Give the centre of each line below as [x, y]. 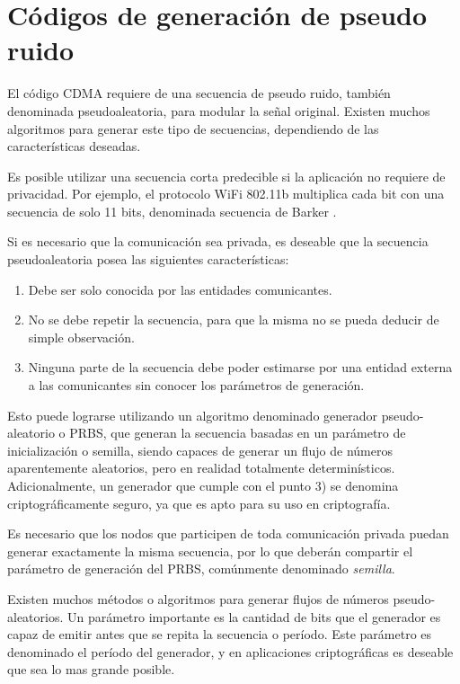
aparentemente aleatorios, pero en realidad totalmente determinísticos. [201, 468]
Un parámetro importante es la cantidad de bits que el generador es [254, 616]
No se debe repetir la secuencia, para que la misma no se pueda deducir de [234, 320]
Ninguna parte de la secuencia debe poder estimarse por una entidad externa [240, 367]
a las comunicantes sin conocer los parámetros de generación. [196, 385]
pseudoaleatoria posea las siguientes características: [148, 259]
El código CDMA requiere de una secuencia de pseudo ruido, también [199, 93]
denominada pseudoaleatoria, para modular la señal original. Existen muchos [219, 110]
